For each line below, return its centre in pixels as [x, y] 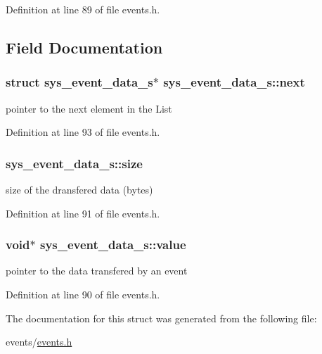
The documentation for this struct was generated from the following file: [161, 318]
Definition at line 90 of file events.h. [83, 294]
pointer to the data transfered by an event [97, 271]
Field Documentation [84, 47]
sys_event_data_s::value [113, 245]
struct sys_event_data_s [79, 82]
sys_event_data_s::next [234, 82]
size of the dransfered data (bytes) [79, 189]
